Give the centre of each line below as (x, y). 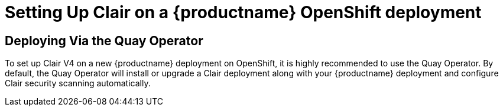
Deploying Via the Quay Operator (104, 41)
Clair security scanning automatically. (78, 83)
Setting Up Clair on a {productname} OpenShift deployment (243, 12)
